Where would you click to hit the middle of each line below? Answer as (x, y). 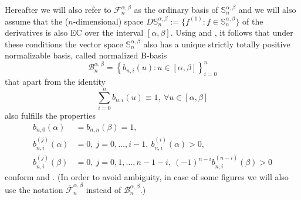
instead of (104, 189)
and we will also (267, 9)
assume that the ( (37, 21)
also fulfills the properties (50, 115)
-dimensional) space (108, 21)
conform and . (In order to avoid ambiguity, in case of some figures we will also (147, 176)
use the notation (34, 189)
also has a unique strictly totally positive (217, 44)
